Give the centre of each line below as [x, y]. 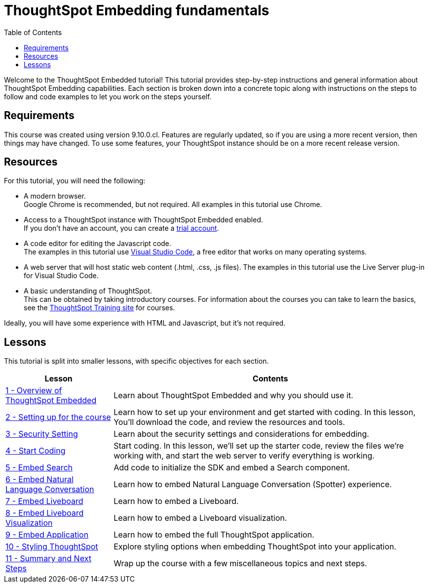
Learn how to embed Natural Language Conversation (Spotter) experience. [253, 484]
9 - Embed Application [47, 535]
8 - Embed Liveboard [45, 513]
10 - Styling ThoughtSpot [52, 547]
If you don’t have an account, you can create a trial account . [121, 228]
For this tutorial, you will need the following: [75, 181]
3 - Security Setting [42, 434]
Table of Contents [33, 32]
